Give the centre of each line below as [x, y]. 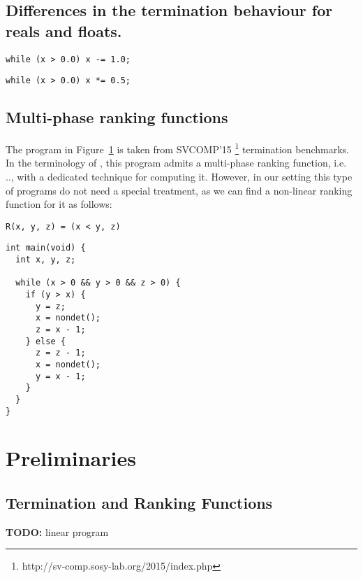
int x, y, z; [46, 260]
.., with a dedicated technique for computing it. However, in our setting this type [179, 176]
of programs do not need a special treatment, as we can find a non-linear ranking [179, 190]
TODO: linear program [57, 531]
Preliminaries [71, 458]
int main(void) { [46, 248]
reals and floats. [64, 30]
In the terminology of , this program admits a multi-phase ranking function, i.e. [176, 163]
